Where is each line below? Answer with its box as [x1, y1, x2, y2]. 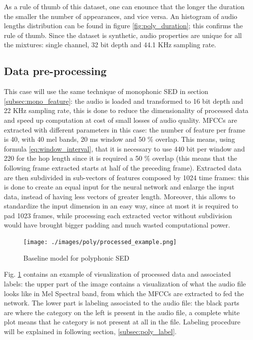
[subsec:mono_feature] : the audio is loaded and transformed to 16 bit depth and [4, 95, 243, 106]
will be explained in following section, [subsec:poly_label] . [4, 326, 177, 336]
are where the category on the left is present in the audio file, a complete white [4, 307, 240, 317]
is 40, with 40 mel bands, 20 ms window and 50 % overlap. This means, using [4, 134, 235, 144]
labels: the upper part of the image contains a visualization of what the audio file [4, 278, 246, 288]
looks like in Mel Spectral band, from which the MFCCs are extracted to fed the [4, 288, 244, 298]
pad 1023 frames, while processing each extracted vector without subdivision [4, 210, 232, 220]
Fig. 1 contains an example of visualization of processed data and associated [4, 269, 231, 279]
